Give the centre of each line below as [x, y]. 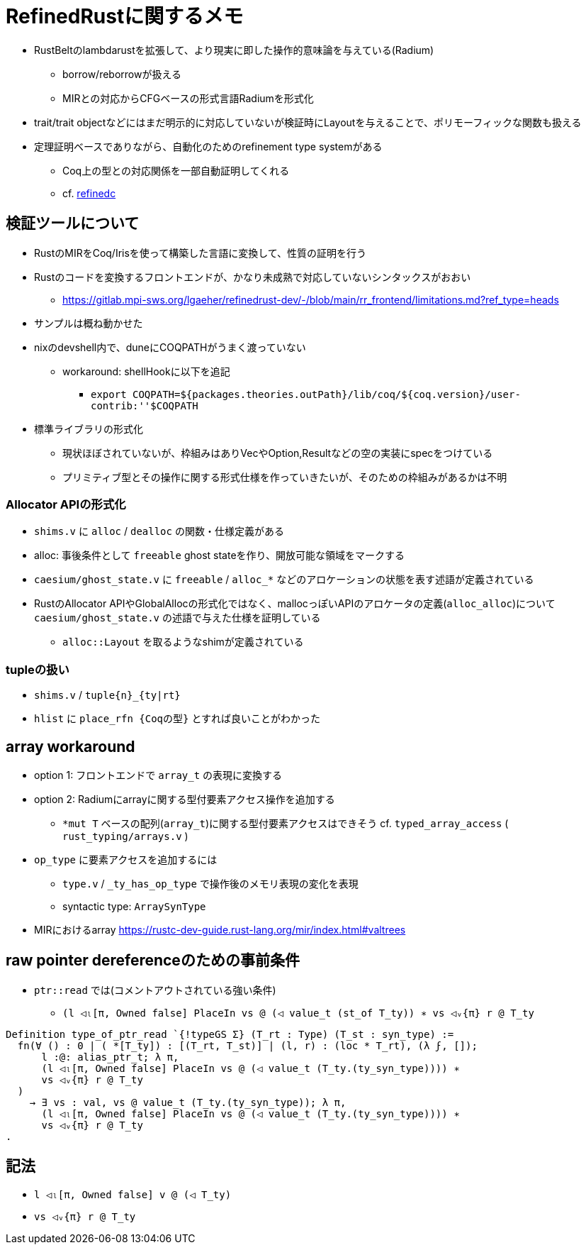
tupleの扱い [38, 669]
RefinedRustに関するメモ [125, 16]
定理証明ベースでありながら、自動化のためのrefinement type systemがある [208, 146]
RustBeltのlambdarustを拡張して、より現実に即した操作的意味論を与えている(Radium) [234, 50]
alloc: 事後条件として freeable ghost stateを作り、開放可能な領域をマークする [220, 555]
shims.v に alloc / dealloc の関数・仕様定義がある [159, 531]
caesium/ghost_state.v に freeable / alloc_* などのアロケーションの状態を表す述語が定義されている [284, 580]
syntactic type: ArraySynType [134, 906]
